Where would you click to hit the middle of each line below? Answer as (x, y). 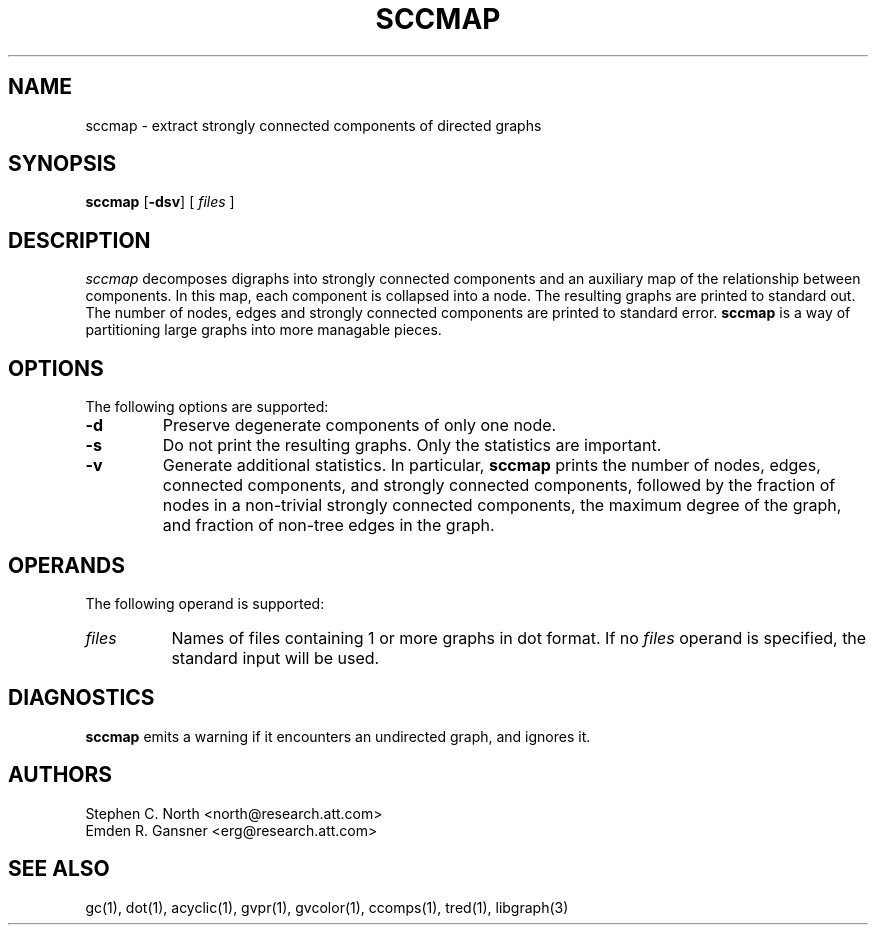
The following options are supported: (207, 407)
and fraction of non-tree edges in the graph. (328, 525)
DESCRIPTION (79, 240)
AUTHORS (60, 775)
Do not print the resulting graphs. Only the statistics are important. (412, 445)
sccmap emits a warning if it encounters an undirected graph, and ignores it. (338, 736)
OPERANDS (66, 565)
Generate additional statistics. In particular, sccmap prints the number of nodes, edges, (491, 465)
